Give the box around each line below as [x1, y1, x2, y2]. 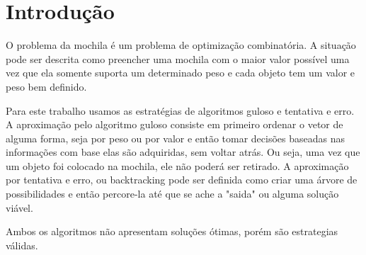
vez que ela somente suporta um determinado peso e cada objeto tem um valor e [6, 65, 355, 80]
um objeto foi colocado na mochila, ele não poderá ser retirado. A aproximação [6, 158, 349, 173]
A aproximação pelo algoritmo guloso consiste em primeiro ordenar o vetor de [6, 117, 343, 132]
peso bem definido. [6, 79, 87, 93]
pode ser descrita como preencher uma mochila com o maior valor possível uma [6, 51, 350, 66]
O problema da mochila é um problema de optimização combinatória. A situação [6, 38, 356, 52]
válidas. [6, 237, 38, 252]
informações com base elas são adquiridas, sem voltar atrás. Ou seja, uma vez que [6, 144, 360, 159]
